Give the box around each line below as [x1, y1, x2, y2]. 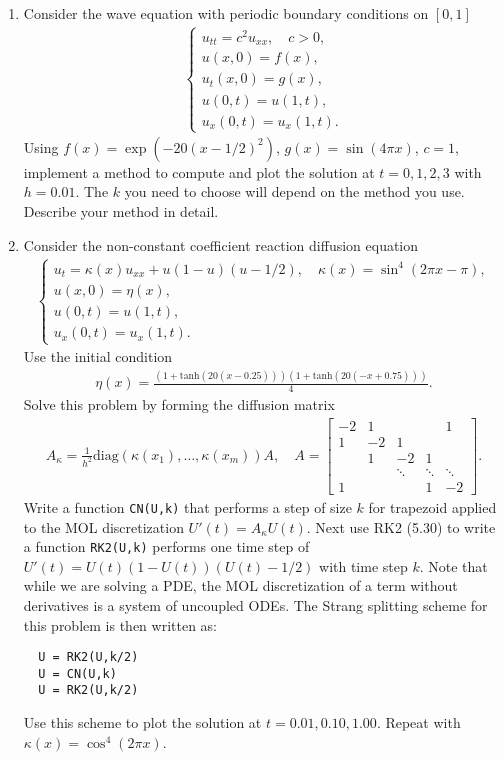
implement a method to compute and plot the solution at [23, 161, 375, 182]
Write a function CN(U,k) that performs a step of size [23, 496, 352, 517]
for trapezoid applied [368, 496, 497, 517]
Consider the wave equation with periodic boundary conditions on [23, 3, 429, 23]
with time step [319, 555, 408, 576]
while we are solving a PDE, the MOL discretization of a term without [23, 575, 458, 596]
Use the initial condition [23, 346, 173, 367]
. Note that [419, 555, 488, 576]
